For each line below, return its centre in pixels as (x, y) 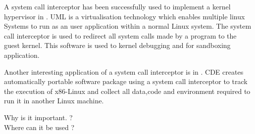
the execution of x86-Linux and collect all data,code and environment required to (127, 91)
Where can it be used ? (39, 127)
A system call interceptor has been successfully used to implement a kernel (117, 6)
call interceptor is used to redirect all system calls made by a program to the (120, 35)
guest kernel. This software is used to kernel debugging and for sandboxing (117, 45)
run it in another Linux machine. (54, 101)
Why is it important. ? (38, 117)
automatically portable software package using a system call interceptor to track (126, 81)
